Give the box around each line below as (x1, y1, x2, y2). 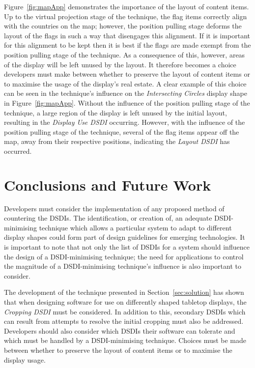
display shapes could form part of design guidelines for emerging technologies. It (4, 232, 245, 242)
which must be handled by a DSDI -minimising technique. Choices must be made (4, 335, 247, 345)
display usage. (4, 354, 46, 365)
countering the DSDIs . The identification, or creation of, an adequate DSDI (4, 213, 231, 223)
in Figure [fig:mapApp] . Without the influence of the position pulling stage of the (4, 97, 250, 108)
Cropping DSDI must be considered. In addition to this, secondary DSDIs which (4, 306, 246, 316)
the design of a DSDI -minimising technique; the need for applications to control (4, 251, 244, 261)
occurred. (4, 145, 32, 156)
